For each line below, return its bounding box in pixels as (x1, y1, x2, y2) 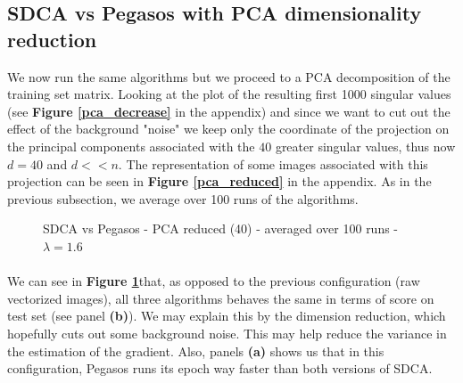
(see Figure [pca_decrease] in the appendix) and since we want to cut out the (7, 102, 451, 120)
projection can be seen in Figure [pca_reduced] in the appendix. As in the (7, 172, 432, 191)
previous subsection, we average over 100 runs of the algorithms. (7, 189, 359, 208)
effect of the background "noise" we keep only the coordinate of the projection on (7, 119, 450, 138)
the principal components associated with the (7, 136, 255, 155)
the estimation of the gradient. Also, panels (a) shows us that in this (7, 341, 384, 360)
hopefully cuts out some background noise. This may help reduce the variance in (7, 323, 447, 342)
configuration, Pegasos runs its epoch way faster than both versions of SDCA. (7, 359, 433, 378)
